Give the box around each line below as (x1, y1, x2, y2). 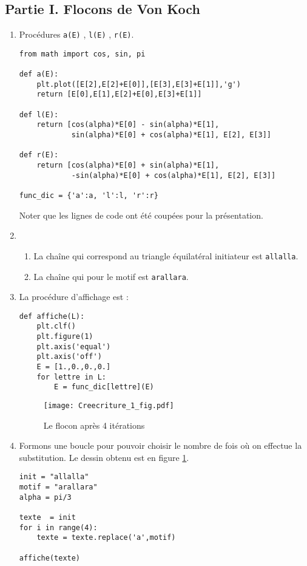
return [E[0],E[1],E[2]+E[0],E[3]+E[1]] (36, 90, 202, 99)
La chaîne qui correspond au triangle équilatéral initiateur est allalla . (33, 249, 299, 262)
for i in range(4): (19, 523, 98, 532)
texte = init (19, 513, 76, 522)
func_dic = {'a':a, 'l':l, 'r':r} (19, 191, 158, 200)
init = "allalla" (19, 472, 89, 482)
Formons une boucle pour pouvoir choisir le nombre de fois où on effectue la (19, 439, 302, 452)
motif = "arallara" (19, 483, 98, 492)
